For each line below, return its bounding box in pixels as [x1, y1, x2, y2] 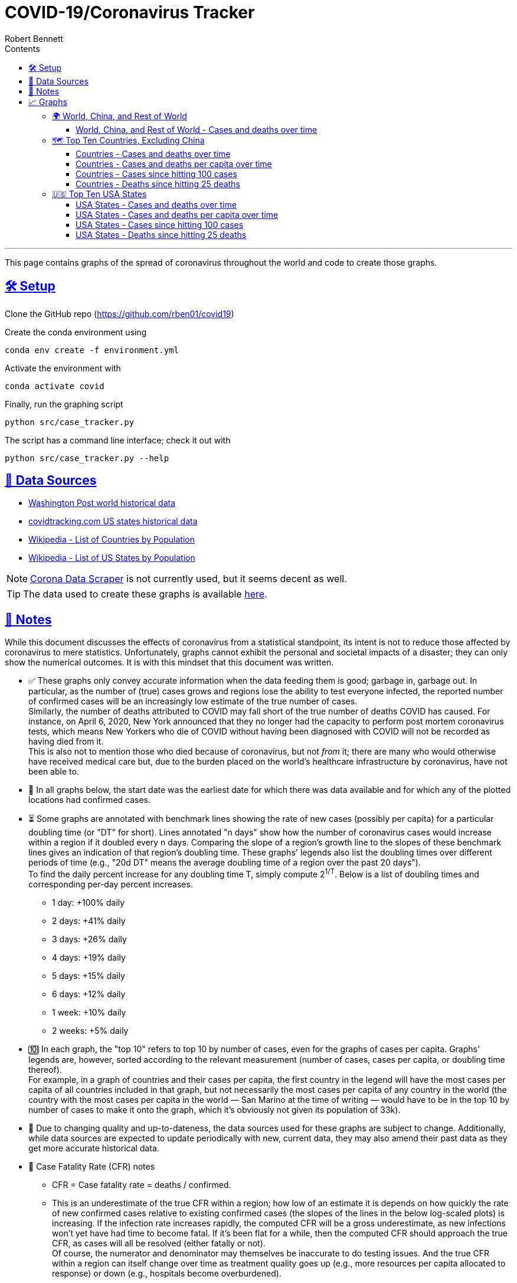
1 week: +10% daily [52, 1007, 126, 1017]
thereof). [28, 1064, 62, 1075]
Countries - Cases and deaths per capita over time [76, 158, 272, 169]
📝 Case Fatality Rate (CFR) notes [28, 1161, 155, 1171]
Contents [5, 43, 40, 54]
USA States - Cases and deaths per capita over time [76, 209, 279, 220]
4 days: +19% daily [52, 952, 126, 962]
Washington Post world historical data [28, 498, 176, 508]
